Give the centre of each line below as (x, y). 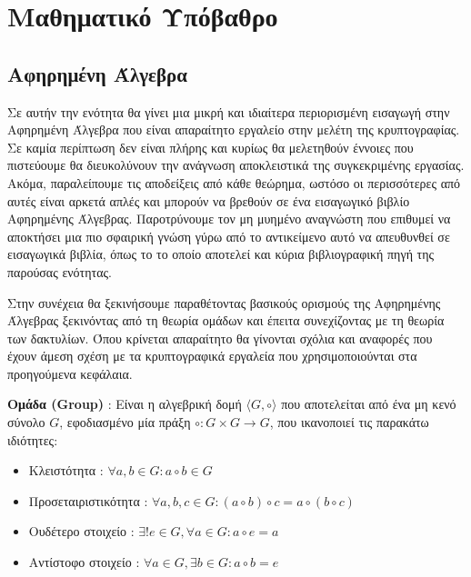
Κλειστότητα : (66, 470)
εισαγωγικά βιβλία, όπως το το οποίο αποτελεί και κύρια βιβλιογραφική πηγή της (221, 254)
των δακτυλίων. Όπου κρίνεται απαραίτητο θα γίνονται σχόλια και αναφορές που (220, 338)
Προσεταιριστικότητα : (88, 500)
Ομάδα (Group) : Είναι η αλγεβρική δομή (125, 404)
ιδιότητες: (33, 439)
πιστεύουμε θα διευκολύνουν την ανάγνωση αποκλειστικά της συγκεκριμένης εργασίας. (236, 165)
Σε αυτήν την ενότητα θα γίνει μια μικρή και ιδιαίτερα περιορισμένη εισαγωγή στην (229, 111)
